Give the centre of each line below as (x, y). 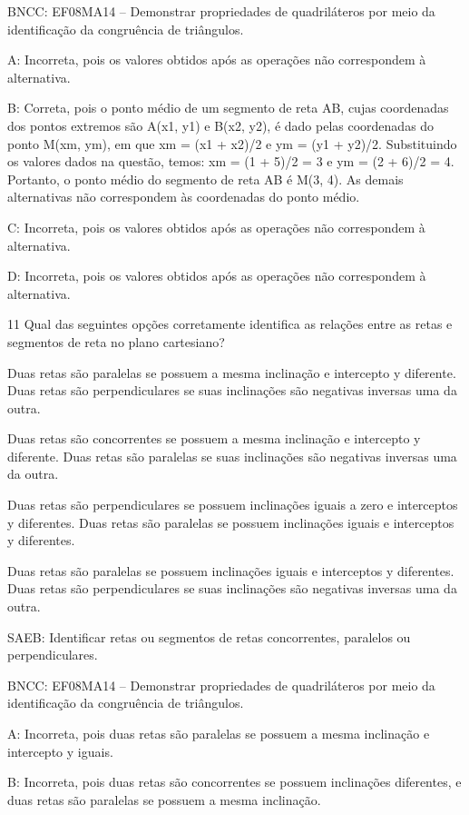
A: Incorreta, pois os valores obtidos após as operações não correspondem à (217, 60)
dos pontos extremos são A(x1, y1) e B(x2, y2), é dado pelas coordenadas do (221, 125)
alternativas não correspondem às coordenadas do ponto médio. (184, 197)
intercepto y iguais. (60, 751)
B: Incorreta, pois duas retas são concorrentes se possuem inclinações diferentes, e (234, 782)
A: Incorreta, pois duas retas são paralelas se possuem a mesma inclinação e (219, 733)
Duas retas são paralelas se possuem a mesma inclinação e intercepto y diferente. (232, 372)
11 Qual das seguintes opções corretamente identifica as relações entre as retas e (230, 324)
